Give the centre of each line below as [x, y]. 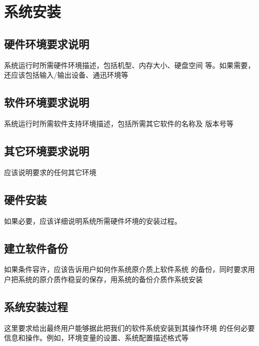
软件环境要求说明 [47, 102]
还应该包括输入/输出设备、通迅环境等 [66, 75]
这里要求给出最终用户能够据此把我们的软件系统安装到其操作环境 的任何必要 [129, 327]
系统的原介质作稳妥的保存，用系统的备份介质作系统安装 [110, 279]
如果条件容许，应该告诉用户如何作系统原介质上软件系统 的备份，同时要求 [126, 269]
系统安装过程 [36, 306]
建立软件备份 [36, 248]
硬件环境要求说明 [47, 43]
